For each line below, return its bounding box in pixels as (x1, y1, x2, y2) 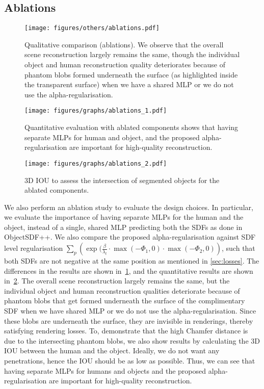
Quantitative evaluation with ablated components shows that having (24, 122, 239, 133)
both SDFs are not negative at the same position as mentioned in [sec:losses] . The (4, 255, 259, 266)
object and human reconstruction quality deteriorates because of (24, 59, 225, 70)
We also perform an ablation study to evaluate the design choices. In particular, (4, 201, 253, 212)
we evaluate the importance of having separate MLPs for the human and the (4, 212, 244, 222)
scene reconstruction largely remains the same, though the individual (24, 49, 240, 60)
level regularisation (4, 243, 63, 253)
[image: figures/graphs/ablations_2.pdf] (24, 160, 167, 167)
